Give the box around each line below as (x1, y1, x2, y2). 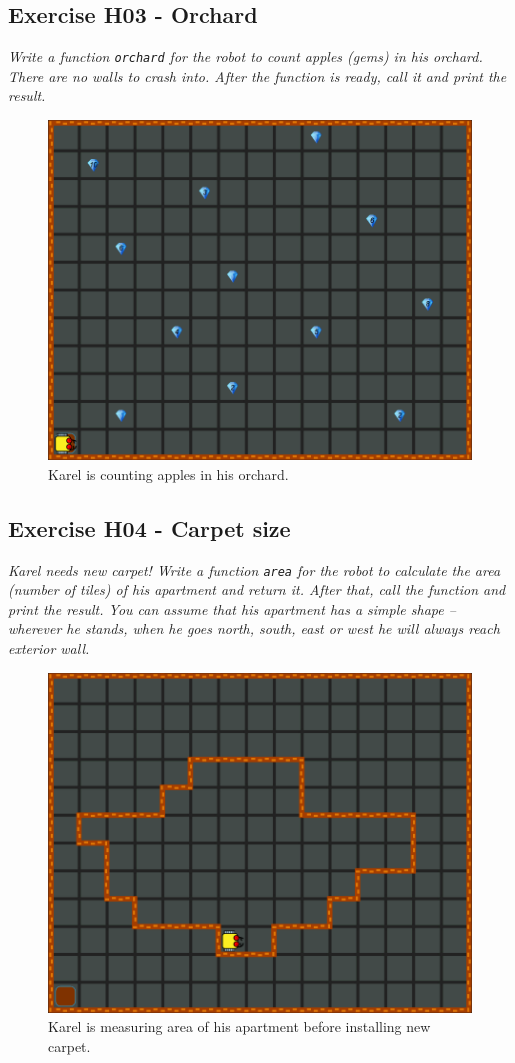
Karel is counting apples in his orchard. (48, 463, 289, 484)
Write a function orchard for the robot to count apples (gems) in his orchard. (8, 46, 483, 67)
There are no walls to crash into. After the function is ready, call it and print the (8, 65, 507, 86)
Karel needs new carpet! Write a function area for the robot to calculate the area (8, 559, 501, 580)
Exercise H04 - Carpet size (8, 512, 291, 543)
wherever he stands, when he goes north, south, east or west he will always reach (8, 618, 500, 639)
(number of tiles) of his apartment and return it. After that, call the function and (8, 579, 506, 600)
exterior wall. (8, 638, 90, 659)
